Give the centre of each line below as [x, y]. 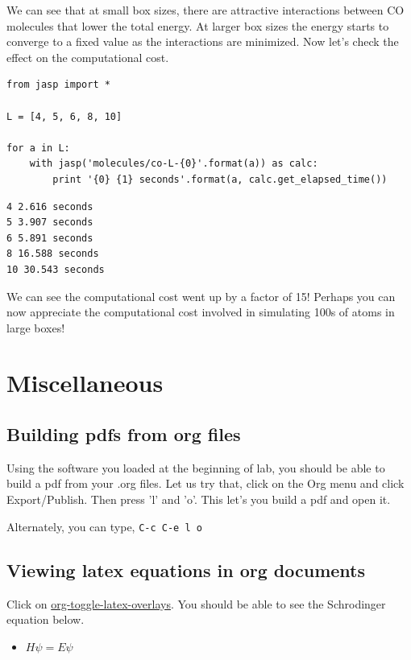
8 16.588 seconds [53, 254]
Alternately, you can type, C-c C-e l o [104, 526]
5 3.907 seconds [50, 223]
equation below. [46, 619]
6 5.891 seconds [50, 238]
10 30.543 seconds [56, 269]
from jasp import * [58, 85]
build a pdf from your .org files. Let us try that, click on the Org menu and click [205, 483]
